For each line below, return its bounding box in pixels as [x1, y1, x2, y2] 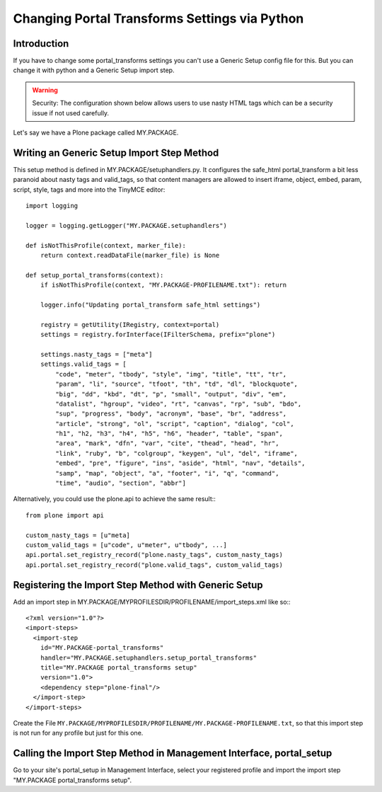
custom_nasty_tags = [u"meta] [25, 531, 131, 539]
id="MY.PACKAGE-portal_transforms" [40, 644, 164, 652]
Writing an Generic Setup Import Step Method [13, 147, 219, 159]
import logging [25, 202, 79, 210]
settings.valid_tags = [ [40, 360, 127, 368]
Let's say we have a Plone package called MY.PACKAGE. [13, 128, 179, 137]
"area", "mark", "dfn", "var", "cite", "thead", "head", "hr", [55, 440, 279, 447]
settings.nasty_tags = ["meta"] [40, 350, 153, 358]
